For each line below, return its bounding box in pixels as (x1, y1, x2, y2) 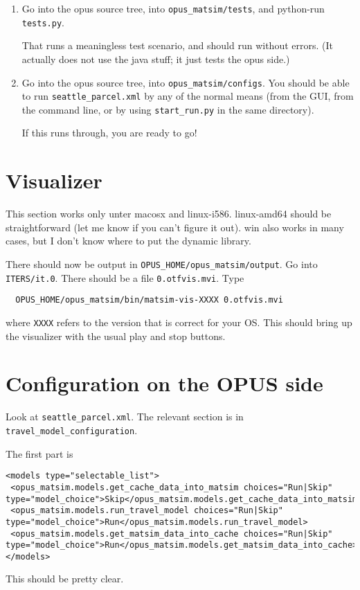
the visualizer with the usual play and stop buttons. (6, 328, 226, 343)
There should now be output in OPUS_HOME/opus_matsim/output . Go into (6, 256, 318, 271)
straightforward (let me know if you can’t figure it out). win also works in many (6, 220, 344, 234)
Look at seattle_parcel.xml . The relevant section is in (6, 409, 244, 424)
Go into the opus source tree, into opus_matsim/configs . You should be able (21, 75, 350, 89)
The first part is (6, 446, 73, 461)
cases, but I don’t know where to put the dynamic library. (6, 233, 251, 248)
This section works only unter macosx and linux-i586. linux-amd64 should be (6, 206, 332, 221)
